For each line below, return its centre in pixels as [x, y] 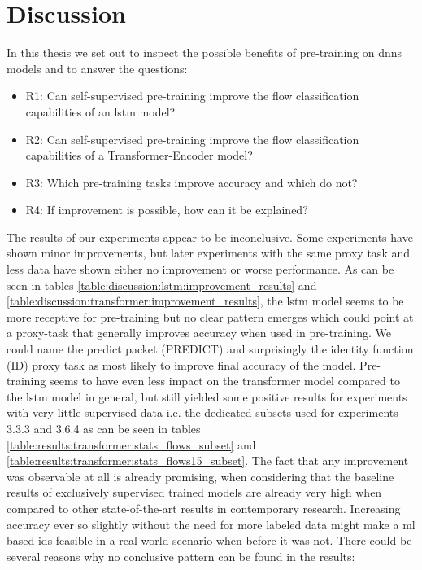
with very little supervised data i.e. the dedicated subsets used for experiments [202, 412]
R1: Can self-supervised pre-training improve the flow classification [192, 96]
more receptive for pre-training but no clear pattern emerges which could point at [210, 316]
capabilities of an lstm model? [100, 111]
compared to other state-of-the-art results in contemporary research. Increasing [204, 508]
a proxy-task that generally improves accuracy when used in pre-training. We [199, 333]
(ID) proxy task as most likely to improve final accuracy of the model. [181, 364]
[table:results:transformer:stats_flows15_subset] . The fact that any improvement [208, 460]
